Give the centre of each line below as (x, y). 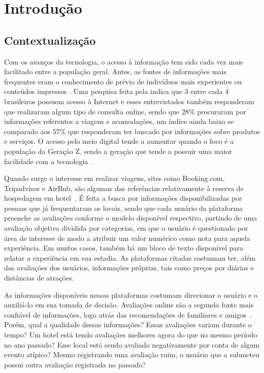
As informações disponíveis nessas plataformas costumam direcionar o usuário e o (131, 294)
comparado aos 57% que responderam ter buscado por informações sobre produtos (132, 131)
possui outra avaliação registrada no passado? (75, 364)
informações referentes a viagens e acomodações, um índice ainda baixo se (119, 121)
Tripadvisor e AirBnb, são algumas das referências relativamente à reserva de (124, 188)
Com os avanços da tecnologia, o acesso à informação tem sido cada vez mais (124, 61)
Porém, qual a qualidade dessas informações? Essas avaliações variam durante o (128, 324)
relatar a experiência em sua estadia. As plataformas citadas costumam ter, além (130, 257)
